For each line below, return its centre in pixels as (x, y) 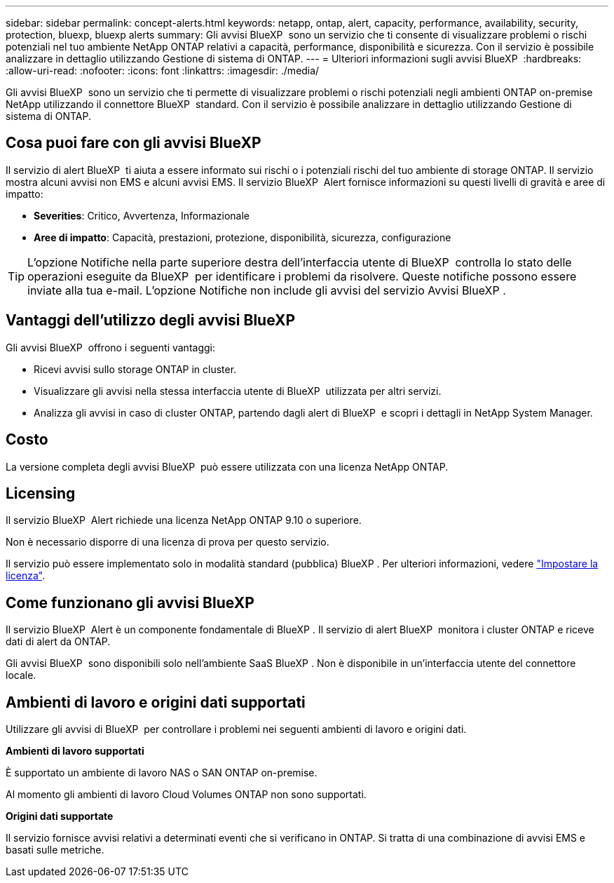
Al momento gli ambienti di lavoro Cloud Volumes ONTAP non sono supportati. (186, 795)
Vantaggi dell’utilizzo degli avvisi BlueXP (151, 321)
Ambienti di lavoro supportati (75, 751)
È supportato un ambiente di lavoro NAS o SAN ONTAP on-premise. (162, 773)
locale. (21, 675)
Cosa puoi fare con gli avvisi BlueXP (134, 143)
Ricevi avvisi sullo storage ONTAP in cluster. (135, 369)
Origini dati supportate (60, 816)
